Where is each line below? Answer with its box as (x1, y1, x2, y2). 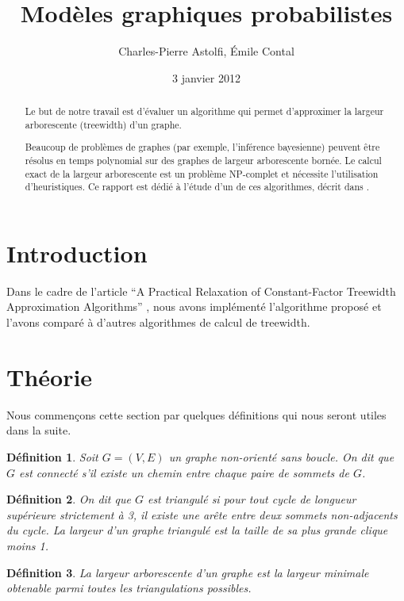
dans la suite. (6, 422, 71, 438)
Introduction (6, 236, 148, 269)
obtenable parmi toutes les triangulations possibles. (6, 580, 252, 596)
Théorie (6, 360, 93, 392)
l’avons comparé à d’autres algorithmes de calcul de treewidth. (6, 314, 310, 331)
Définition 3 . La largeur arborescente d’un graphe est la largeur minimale (6, 564, 369, 580)
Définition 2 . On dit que (6, 491, 131, 507)
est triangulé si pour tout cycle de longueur (147, 491, 356, 507)
